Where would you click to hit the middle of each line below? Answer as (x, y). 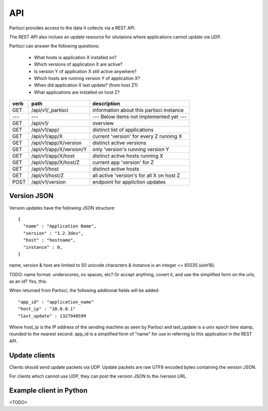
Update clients (32, 355)
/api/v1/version (49, 182)
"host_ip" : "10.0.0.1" (47, 309)
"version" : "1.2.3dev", (53, 233)
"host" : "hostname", (49, 240)
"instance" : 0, (43, 247)
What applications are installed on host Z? (77, 92)
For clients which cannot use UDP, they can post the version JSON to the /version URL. (98, 376)
